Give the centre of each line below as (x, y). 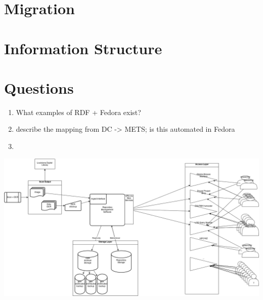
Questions (39, 87)
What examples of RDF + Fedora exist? (78, 112)
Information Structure (83, 48)
